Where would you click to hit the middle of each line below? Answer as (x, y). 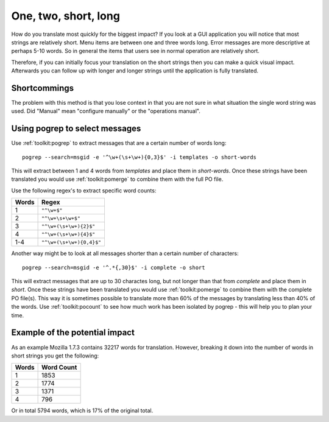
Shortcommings (43, 88)
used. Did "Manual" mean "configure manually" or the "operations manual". (106, 111)
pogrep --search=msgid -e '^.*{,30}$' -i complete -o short (114, 267)
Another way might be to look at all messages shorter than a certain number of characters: (125, 253)
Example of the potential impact (73, 333)
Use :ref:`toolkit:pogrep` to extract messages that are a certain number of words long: (119, 143)
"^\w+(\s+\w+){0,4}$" (72, 242)
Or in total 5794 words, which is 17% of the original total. (82, 410)
